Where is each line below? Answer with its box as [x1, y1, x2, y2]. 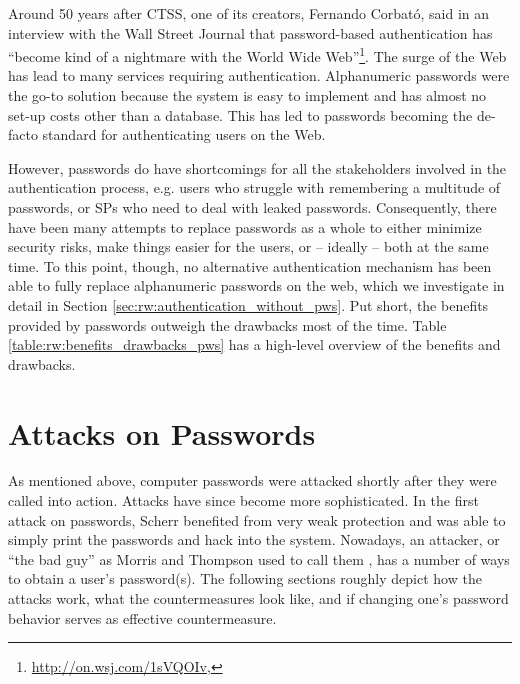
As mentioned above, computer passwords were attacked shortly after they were [8, 470, 497, 491]
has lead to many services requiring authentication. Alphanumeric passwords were [8, 65, 510, 86]
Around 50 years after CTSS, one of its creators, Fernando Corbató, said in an [8, 3, 490, 23]
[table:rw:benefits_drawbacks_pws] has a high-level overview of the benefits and [8, 334, 501, 355]
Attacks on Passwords [8, 412, 316, 453]
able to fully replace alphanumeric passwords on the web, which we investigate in [8, 275, 505, 296]
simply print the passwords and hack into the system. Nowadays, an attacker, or [8, 529, 500, 550]
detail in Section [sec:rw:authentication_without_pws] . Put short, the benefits [8, 294, 489, 315]
